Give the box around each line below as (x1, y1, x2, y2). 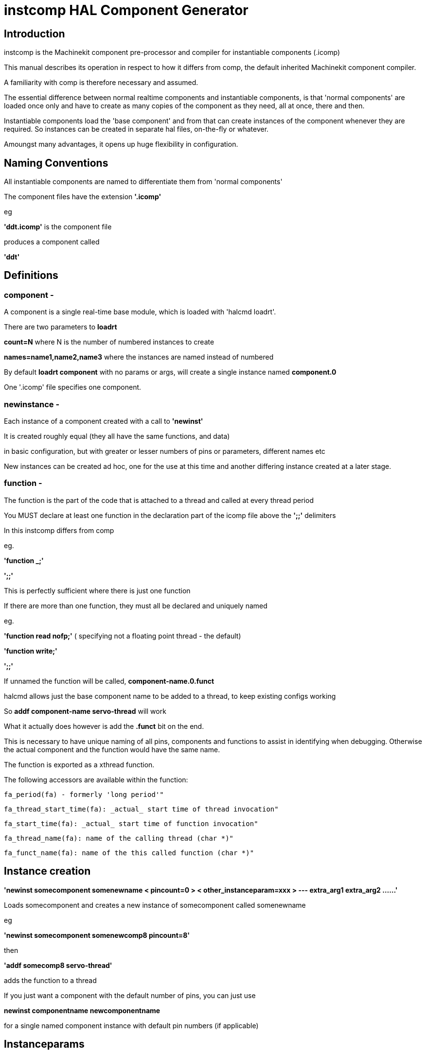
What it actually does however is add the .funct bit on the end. (4, 722, 204, 730)
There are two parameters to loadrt (4, 323, 117, 331)
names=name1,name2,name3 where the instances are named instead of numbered (4, 353, 274, 362)
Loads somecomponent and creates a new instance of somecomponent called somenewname (4, 900, 306, 909)
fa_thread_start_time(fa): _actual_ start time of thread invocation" (4, 805, 279, 813)
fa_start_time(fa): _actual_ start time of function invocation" (4, 819, 258, 828)
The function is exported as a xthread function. (4, 760, 155, 769)
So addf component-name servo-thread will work (4, 707, 166, 715)
